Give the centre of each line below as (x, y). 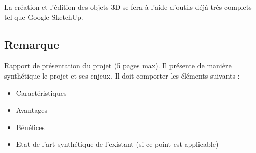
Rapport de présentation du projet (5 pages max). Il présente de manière (118, 66)
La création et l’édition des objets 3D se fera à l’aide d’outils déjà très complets (128, 7)
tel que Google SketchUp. (44, 17)
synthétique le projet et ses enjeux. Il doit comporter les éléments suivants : (122, 75)
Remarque (32, 44)
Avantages (32, 110)
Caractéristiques (41, 93)
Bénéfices (30, 127)
